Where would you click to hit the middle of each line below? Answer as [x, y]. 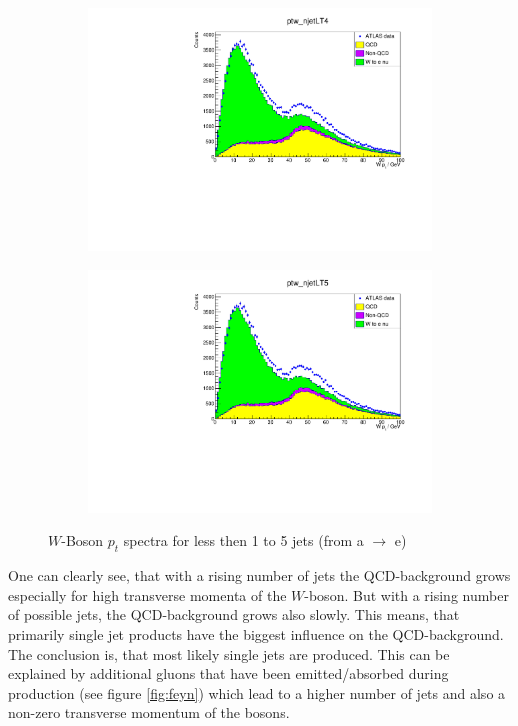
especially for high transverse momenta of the [147, 594]
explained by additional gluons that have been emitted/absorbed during [228, 673]
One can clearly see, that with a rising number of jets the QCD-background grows [259, 575]
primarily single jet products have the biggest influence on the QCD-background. [256, 633]
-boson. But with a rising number [406, 594]
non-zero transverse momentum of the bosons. [149, 712]
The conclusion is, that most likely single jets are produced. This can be [229, 653]
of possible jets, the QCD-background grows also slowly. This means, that [234, 614]
